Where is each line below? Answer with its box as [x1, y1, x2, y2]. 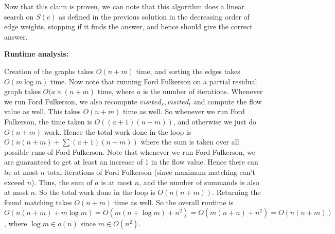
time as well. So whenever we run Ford [123, 106, 245, 117]
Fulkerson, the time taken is [4, 116, 92, 127]
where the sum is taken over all [140, 136, 239, 147]
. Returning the [212, 187, 261, 197]
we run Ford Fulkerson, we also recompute [4, 96, 137, 106]
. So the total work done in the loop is [34, 187, 155, 197]
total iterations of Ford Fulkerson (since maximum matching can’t [47, 166, 255, 177]
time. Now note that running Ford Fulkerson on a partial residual [50, 76, 257, 86]
